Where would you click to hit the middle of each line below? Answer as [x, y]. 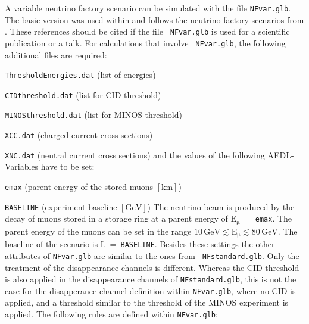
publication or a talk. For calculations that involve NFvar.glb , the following [145, 43]
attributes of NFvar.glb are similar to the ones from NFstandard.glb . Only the [152, 255]
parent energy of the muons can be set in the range [98, 231]
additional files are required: [56, 54]
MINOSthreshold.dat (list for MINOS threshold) [93, 115]
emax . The [274, 218]
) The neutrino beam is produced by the [221, 206]
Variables [22, 166]
